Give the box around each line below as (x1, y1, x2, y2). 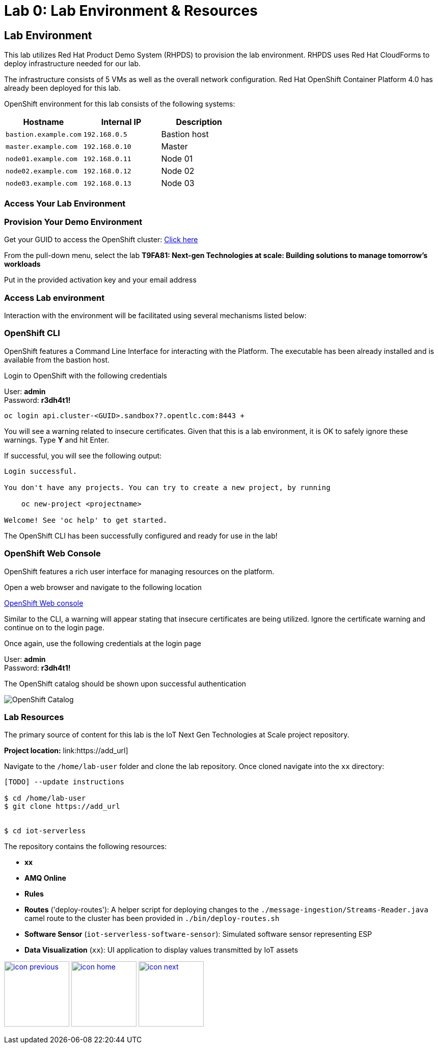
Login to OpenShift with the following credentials (4, 371, 168, 380)
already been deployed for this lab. (4, 84, 121, 93)
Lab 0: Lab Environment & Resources (4, 2, 258, 19)
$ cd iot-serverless (4, 827, 86, 835)
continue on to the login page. (4, 623, 104, 632)
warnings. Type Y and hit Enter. (4, 435, 109, 444)
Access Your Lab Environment (4, 198, 126, 209)
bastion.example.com (6, 130, 81, 138)
